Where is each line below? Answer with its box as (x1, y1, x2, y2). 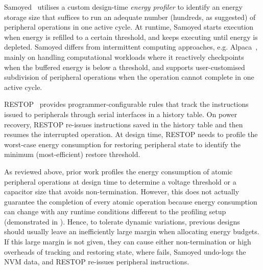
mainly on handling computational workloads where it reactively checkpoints (4, 51, 244, 62)
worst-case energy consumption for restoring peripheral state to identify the (4, 139, 241, 149)
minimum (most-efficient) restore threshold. (4, 149, 140, 160)
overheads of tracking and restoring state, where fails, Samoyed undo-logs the (4, 246, 246, 257)
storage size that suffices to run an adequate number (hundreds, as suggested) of (4, 11, 256, 22)
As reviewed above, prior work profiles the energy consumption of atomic (4, 166, 233, 176)
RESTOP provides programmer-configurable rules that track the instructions (4, 99, 249, 109)
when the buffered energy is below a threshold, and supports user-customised (4, 61, 245, 72)
